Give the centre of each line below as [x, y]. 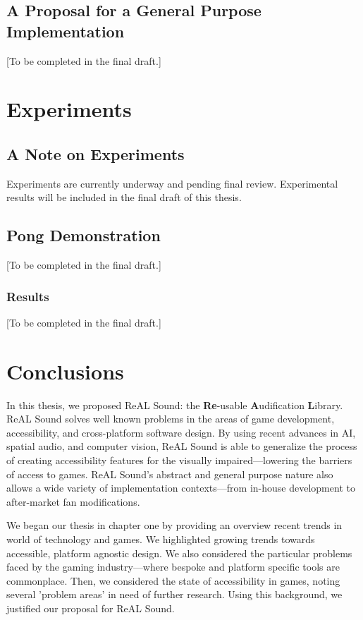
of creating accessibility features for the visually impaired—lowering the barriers [179, 460]
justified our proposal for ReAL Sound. [91, 608]
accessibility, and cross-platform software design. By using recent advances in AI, [181, 432]
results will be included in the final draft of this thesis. [124, 197]
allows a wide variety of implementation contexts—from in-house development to [181, 488]
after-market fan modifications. [73, 501]
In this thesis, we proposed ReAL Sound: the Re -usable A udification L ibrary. [175, 405]
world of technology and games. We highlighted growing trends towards [161, 539]
